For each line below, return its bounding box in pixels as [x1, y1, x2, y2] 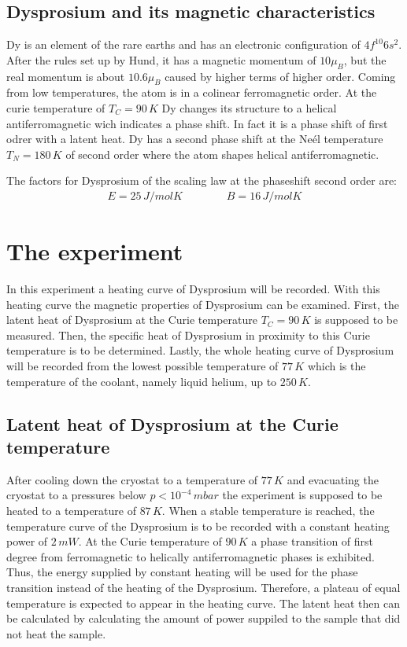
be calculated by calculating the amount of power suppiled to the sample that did [6, 610, 401, 627]
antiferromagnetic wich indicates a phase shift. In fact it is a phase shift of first [6, 115, 388, 131]
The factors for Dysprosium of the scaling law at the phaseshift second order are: [6, 172, 398, 189]
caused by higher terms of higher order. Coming [165, 68, 396, 84]
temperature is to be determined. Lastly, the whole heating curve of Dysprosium [6, 342, 394, 358]
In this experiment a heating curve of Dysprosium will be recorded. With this [6, 281, 380, 297]
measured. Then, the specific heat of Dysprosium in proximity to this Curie [6, 326, 370, 343]
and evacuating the [287, 471, 379, 487]
